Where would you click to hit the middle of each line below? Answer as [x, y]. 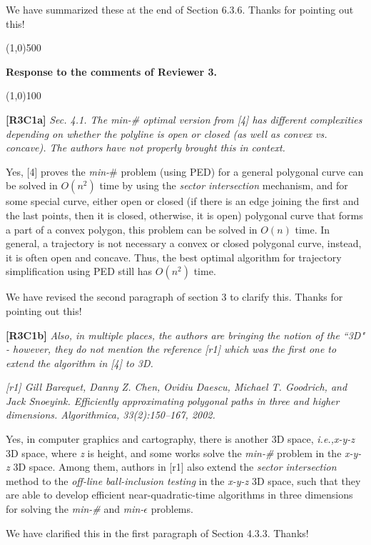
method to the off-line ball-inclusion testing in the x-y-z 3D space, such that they [183, 480]
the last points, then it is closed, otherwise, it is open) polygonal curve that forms [184, 215]
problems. [172, 509]
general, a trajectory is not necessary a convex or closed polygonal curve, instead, [184, 243]
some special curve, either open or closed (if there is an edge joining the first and [183, 201]
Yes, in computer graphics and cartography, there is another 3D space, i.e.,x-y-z [180, 439]
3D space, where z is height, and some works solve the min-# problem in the [174, 452]
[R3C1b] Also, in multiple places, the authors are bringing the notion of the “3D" [185, 335]
